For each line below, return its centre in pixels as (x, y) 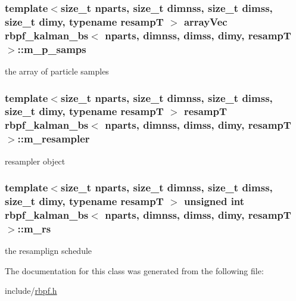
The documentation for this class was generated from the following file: (134, 270)
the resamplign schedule (49, 251)
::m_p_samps (52, 49)
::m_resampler (54, 139)
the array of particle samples (57, 71)
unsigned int (214, 201)
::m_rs (34, 228)
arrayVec (205, 21)
